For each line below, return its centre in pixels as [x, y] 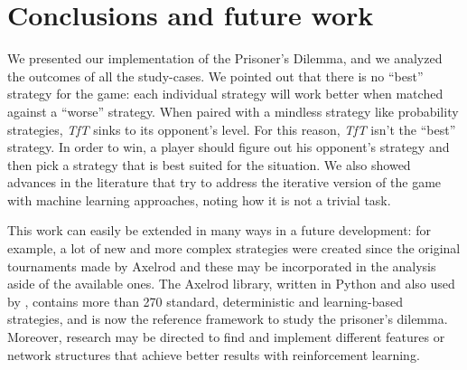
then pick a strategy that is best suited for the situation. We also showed [209, 164]
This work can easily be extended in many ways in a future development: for [219, 230]
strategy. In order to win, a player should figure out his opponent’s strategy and [229, 147]
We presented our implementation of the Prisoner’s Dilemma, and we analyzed [225, 58]
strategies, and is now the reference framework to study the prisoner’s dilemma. [228, 319]
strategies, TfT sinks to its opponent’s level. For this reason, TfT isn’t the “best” [232, 129]
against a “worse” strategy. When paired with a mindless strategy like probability [233, 111]
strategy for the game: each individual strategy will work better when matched [225, 94]
